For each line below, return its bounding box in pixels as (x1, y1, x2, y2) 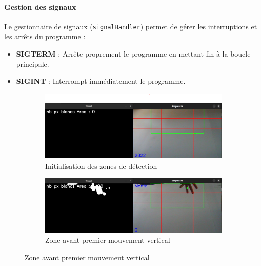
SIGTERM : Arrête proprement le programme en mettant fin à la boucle (16, 48, 251, 59)
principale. (16, 58, 49, 69)
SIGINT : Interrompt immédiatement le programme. (16, 76, 186, 86)
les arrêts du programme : (4, 31, 86, 42)
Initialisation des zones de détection (45, 160, 157, 171)
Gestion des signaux (4, 1, 76, 12)
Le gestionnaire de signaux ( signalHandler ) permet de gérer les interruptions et (4, 21, 257, 31)
